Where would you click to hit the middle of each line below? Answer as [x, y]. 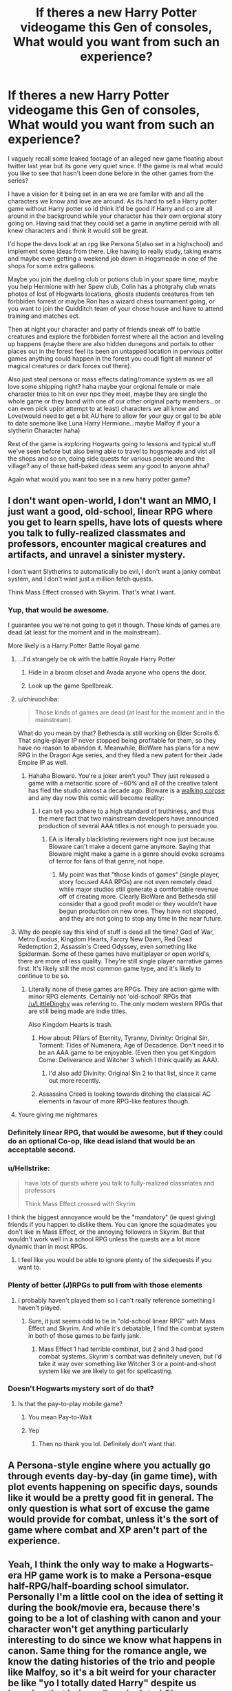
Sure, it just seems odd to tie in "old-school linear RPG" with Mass [122, 1321]
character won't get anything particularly [98, 1629]
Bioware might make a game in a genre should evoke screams [136, 854]
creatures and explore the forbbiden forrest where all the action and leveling [116, 337]
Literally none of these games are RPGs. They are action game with [124, 989]
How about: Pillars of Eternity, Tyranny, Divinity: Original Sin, [124, 1038]
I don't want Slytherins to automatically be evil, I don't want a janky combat [114, 571]
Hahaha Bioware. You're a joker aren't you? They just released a [119, 776]
